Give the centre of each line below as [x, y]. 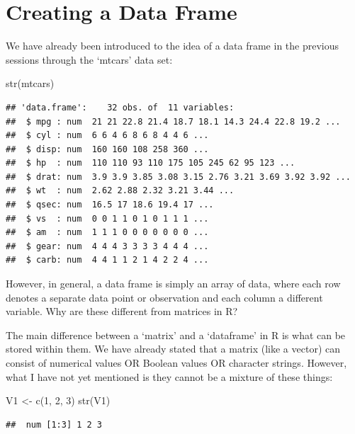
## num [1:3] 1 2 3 [54, 424]
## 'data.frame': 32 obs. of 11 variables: [120, 107]
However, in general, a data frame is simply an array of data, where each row [173, 284]
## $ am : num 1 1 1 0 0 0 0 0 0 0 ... [107, 233]
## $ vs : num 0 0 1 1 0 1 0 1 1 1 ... [107, 218]
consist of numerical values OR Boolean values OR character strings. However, [176, 362]
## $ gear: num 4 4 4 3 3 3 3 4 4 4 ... [107, 246]
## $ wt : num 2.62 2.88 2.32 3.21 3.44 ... [120, 191]
